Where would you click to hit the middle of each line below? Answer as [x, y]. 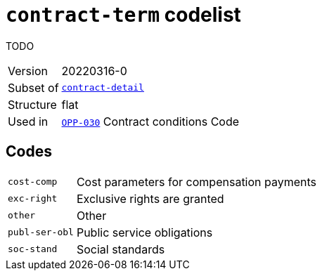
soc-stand [33, 249]
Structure [32, 104]
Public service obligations [144, 232]
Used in [28, 121]
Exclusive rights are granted [150, 198]
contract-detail [103, 88]
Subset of [33, 87]
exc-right [33, 199]
